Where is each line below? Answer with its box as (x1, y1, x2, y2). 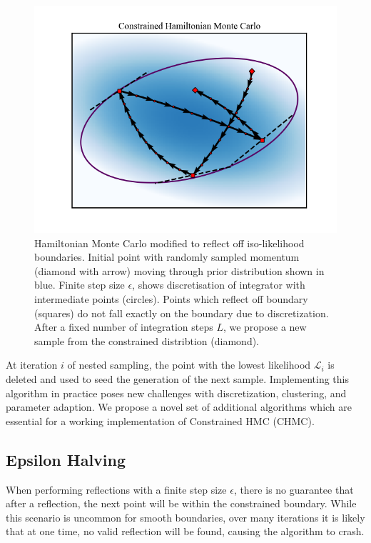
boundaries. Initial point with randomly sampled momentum (34, 249, 300, 264)
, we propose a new (223, 319, 307, 334)
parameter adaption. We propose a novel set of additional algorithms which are (6, 399, 352, 414)
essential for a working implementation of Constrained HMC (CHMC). (6, 413, 315, 428)
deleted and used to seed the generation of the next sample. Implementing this (6, 371, 349, 386)
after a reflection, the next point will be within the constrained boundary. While (6, 496, 357, 511)
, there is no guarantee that (233, 482, 354, 497)
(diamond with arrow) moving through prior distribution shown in (34, 263, 325, 278)
